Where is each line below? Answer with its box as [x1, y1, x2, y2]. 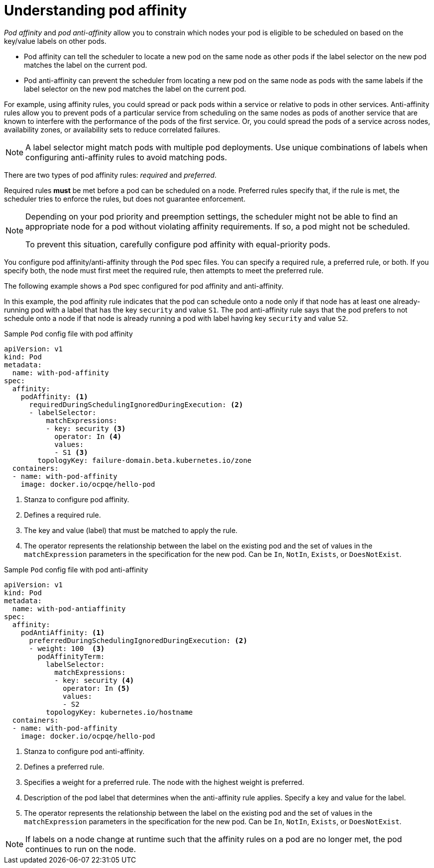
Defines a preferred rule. [24, 762, 105, 771]
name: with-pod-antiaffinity [12, 604, 126, 613]
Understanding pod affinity [4, 2, 187, 19]
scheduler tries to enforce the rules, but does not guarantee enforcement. [4, 194, 246, 203]
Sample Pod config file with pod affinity [4, 329, 133, 338]
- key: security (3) [46, 424, 126, 433]
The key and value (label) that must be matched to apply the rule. [24, 526, 238, 535]
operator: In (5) [63, 684, 130, 692]
